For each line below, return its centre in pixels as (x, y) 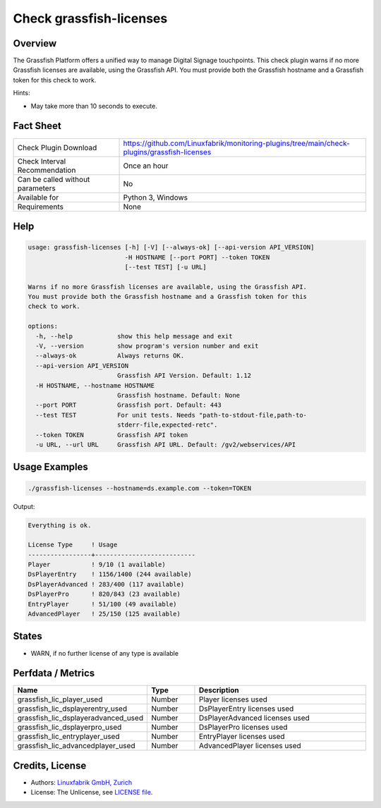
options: (43, 326)
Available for (38, 197)
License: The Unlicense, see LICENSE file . (92, 792)
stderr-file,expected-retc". (167, 425)
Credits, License (50, 765)
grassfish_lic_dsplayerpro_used (69, 728)
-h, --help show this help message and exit (134, 336)
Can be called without (54, 179)
